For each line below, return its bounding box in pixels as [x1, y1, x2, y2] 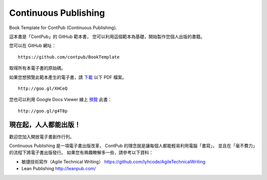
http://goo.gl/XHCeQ [18, 85, 68, 91]
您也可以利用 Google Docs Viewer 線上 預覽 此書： [9, 97, 112, 103]
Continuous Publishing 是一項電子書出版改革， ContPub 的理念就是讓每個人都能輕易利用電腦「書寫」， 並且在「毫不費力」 [9, 143, 255, 148]
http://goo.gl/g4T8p [18, 108, 68, 113]
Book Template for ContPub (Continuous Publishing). [9, 25, 117, 31]
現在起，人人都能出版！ [9, 121, 81, 129]
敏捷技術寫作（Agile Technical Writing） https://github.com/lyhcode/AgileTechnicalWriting [21, 158, 206, 165]
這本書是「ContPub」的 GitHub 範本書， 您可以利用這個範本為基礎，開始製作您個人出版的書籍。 [9, 34, 205, 39]
